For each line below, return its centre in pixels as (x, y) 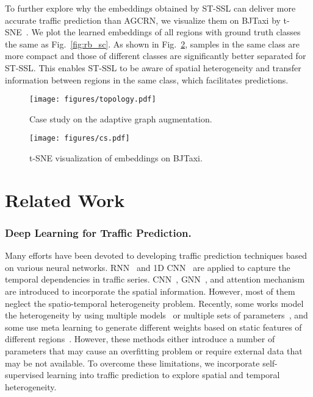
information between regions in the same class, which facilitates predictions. (147, 79)
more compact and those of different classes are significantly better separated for (156, 56)
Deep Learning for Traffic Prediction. (98, 232)
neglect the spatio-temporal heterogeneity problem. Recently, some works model (154, 303)
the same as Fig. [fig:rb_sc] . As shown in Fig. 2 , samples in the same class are (153, 44)
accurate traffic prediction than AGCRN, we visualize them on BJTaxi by (143, 20)
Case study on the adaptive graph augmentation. (121, 118)
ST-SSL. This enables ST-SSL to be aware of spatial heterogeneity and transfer (153, 67)
